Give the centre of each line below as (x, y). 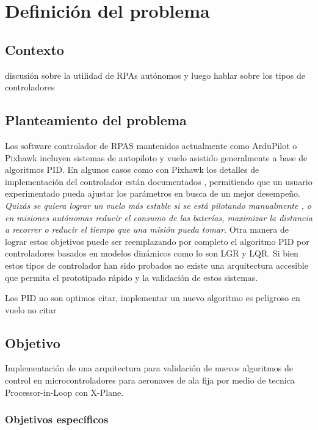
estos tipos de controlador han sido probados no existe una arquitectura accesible (157, 265)
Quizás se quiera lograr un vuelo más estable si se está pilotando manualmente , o (158, 205)
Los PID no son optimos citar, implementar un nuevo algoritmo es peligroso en (153, 298)
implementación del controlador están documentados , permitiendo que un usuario (159, 181)
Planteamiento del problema (96, 120)
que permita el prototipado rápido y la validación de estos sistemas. (132, 277)
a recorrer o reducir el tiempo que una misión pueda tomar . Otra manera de (147, 229)
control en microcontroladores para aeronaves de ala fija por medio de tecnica (150, 380)
